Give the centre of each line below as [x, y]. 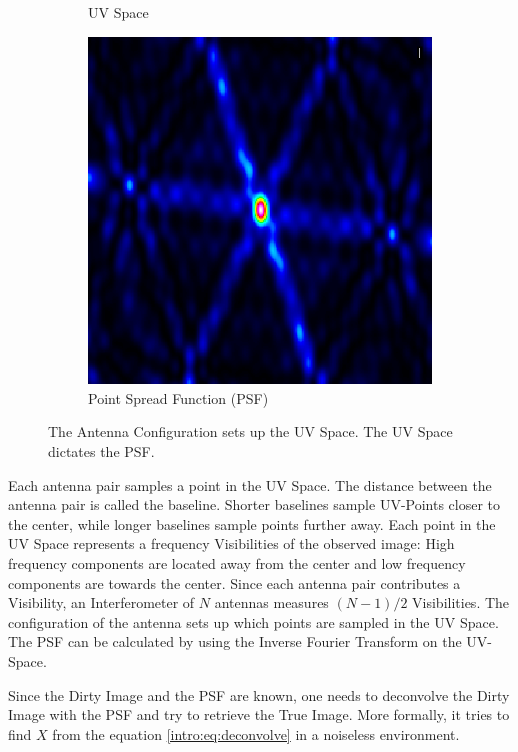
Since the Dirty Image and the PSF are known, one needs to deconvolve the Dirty [259, 694]
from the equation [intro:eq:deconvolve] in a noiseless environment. [256, 733]
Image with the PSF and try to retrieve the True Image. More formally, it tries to [259, 714]
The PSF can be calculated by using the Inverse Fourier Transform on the [235, 641]
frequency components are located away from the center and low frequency [237, 563]
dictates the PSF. [101, 451]
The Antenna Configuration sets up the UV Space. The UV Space [250, 431]
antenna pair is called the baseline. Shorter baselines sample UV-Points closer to [254, 504]
